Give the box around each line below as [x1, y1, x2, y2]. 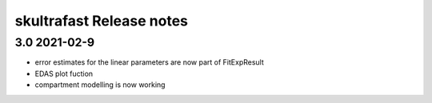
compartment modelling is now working [34, 80, 166, 89]
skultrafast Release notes [14, 12, 188, 30]
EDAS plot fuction [34, 69, 94, 78]
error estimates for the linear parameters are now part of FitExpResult [34, 57, 264, 67]
